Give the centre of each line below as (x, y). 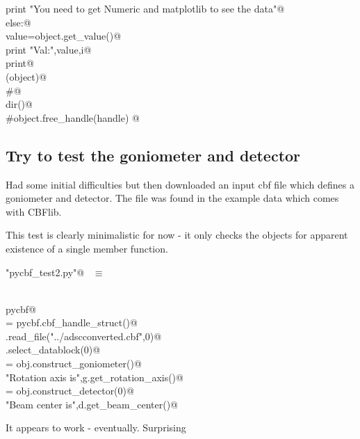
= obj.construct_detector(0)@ (70, 391)
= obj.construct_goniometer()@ (74, 364)
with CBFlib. (34, 211)
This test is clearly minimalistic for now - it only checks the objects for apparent (177, 235)
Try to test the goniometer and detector (153, 155)
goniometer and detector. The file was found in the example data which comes (172, 198)
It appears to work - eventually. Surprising (96, 428)
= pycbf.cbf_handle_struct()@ (72, 322)
